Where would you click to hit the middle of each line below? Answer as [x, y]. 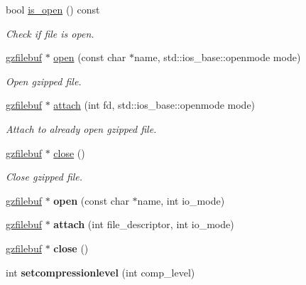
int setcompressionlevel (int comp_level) [100, 272]
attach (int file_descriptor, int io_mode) [144, 224]
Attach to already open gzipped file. [81, 128]
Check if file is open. [50, 33]
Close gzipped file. [44, 177]
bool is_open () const [53, 9]
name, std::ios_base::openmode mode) [218, 57]
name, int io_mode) [181, 200]
